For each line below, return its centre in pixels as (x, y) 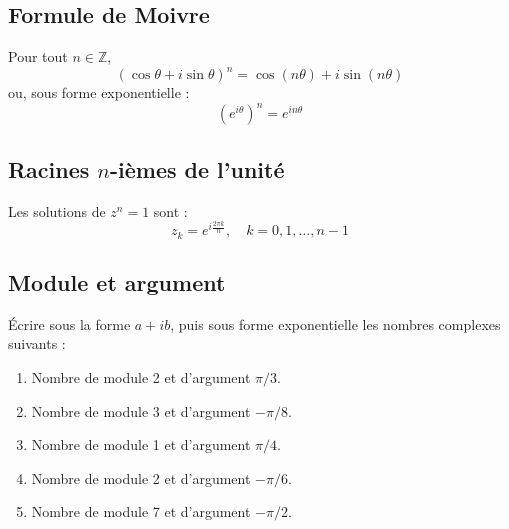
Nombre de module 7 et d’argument (141, 511)
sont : (170, 210)
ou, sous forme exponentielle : (99, 92)
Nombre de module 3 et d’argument (141, 410)
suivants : (37, 343)
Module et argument (117, 281)
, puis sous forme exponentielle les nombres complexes (335, 323)
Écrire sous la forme (69, 323)
